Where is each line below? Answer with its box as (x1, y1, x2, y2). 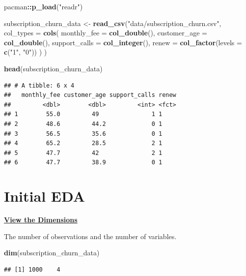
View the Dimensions (4, 215, 78, 225)
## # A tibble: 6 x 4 (4, 82, 75, 89)
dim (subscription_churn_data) (4, 247, 100, 258)
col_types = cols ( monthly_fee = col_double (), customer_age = (4, 28, 207, 38)
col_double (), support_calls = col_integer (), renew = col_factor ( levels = (4, 37, 242, 47)
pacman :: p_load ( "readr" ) (4, 1, 83, 11)
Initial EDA (4, 186, 85, 206)
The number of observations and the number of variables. (4, 231, 177, 241)
